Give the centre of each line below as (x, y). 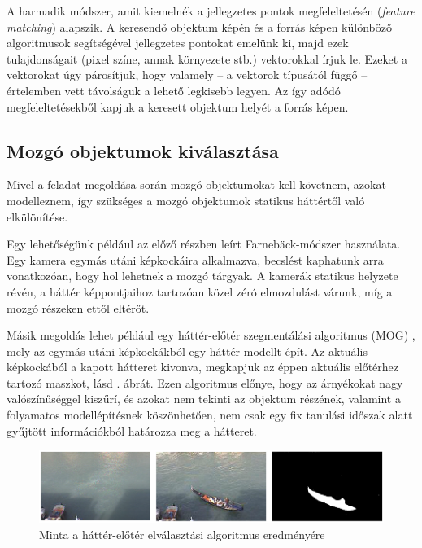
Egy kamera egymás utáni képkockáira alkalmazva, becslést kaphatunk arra (195, 259)
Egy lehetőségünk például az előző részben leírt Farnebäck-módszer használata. (204, 244)
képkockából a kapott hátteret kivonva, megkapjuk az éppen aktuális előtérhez (203, 367)
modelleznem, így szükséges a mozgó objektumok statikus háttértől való (186, 200)
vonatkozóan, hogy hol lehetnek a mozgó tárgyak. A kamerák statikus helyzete (202, 276)
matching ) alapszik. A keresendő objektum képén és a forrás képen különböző (199, 26)
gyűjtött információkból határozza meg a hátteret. (132, 430)
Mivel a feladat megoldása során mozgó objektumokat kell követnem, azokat (196, 184)
